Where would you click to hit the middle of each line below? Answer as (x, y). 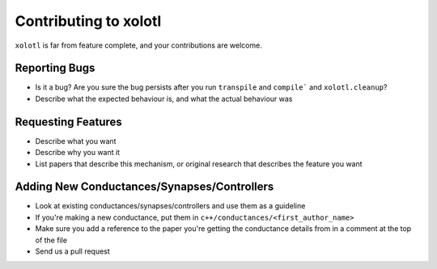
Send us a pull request (73, 251)
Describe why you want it (78, 153)
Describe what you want (76, 141)
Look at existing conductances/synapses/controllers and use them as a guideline (170, 206)
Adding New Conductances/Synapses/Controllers (144, 187)
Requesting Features (69, 122)
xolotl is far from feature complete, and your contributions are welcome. (138, 45)
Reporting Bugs (55, 68)
